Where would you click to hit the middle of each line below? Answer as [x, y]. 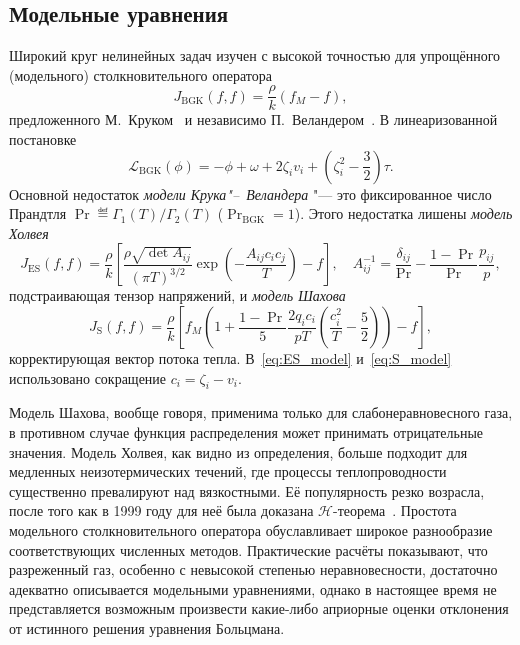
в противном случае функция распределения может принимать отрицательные [246, 432]
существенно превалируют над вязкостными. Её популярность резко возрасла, [247, 490]
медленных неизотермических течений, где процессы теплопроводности [228, 471]
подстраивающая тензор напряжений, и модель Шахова [177, 295]
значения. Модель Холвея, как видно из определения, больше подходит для [238, 451]
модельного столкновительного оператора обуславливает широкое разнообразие [251, 529]
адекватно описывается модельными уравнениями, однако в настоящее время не [253, 588]
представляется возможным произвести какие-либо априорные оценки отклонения [259, 608]
